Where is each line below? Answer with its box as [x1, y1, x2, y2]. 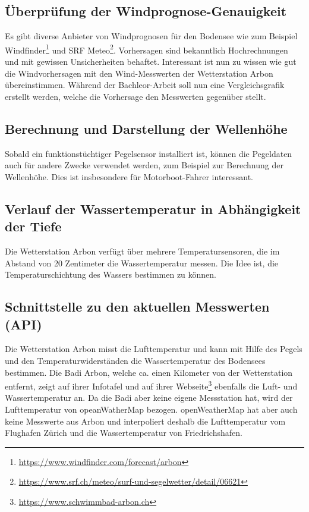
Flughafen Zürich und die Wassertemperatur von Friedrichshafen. [5, 426, 242, 439]
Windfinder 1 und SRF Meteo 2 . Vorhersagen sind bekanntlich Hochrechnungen [5, 42, 288, 56]
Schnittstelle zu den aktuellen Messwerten [5, 297, 270, 316]
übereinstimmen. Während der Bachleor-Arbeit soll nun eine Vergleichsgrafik [5, 78, 285, 91]
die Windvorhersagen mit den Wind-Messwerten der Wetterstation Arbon [5, 67, 273, 79]
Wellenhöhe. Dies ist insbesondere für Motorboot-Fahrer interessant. [5, 170, 254, 183]
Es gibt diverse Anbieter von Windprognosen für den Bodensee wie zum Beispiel [5, 30, 298, 42]
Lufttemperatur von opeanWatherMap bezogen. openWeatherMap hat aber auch [5, 403, 298, 415]
